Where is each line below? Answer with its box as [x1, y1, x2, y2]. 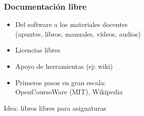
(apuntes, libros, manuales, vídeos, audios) [15, 28, 141, 39]
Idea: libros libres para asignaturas [4, 103, 106, 113]
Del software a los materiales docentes [15, 19, 128, 29]
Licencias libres [15, 45, 60, 55]
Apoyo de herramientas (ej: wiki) [15, 61, 113, 71]
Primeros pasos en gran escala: [15, 77, 106, 87]
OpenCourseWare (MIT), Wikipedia [15, 87, 123, 97]
